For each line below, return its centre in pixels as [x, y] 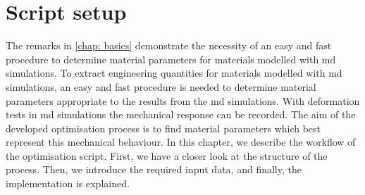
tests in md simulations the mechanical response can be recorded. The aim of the [181, 114]
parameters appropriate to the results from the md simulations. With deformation [183, 100]
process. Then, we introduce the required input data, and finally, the [154, 169]
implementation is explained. [68, 183]
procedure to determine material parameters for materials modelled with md [171, 59]
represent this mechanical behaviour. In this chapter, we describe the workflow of [181, 142]
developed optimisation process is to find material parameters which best [163, 128]
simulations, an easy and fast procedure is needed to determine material [161, 86]
